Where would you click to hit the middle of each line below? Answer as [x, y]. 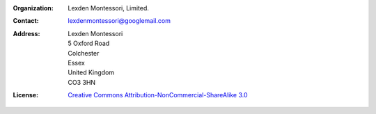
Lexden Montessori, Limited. [109, 8]
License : [25, 95]
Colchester [84, 53]
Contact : [26, 21]
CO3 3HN [82, 82]
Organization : [33, 8]
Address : [26, 33]
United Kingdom [91, 72]
